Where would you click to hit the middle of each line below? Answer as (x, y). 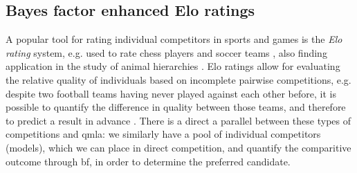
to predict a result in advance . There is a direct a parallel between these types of (178, 120)
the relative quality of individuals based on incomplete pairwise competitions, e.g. (178, 79)
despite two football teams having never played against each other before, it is (171, 93)
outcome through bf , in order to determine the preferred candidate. (148, 161)
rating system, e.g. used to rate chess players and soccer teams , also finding (166, 52)
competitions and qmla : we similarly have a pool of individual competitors (163, 134)
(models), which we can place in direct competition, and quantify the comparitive (178, 147)
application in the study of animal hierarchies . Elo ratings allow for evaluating (173, 66)
